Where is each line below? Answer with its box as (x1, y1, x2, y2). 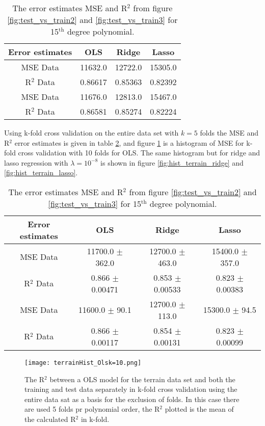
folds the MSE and (200, 127, 259, 138)
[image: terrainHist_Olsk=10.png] (24, 359, 142, 366)
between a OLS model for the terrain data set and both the (49, 374, 235, 384)
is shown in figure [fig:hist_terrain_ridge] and (100, 157, 244, 168)
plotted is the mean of (165, 404, 234, 414)
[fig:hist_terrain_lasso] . (4, 167, 78, 178)
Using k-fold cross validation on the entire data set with (4, 127, 179, 138)
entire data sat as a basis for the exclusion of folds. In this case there (24, 393, 240, 404)
